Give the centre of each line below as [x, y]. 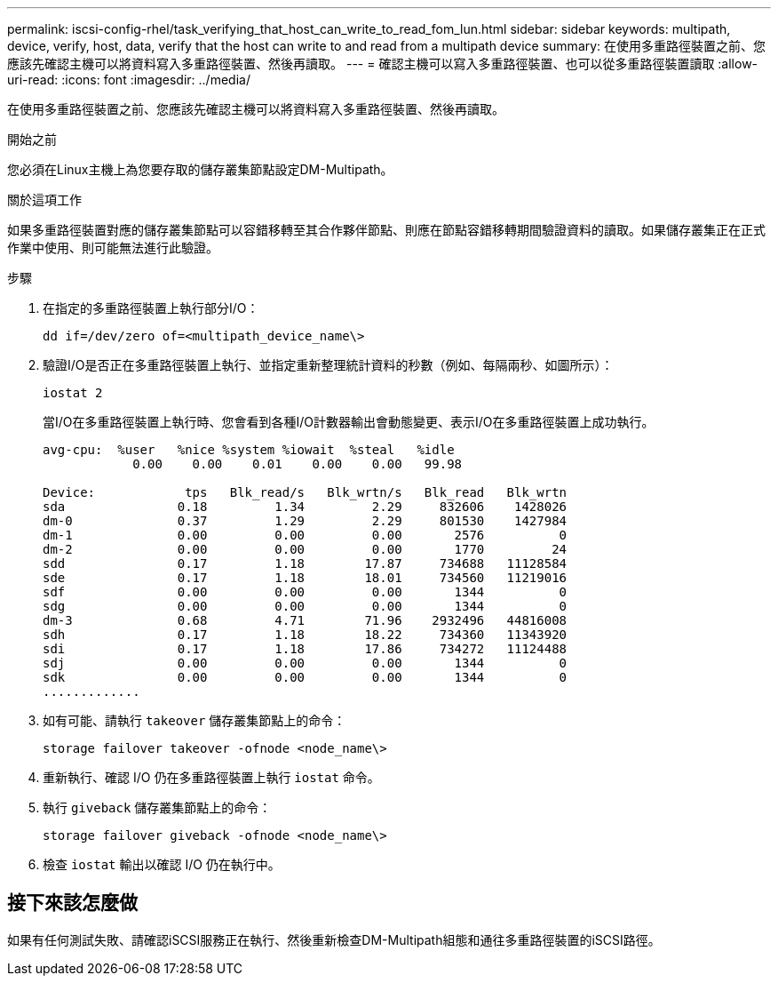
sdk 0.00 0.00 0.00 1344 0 [305, 677]
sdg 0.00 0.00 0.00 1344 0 [305, 606]
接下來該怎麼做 [72, 903]
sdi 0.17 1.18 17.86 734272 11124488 [305, 649]
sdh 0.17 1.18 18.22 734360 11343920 [305, 635]
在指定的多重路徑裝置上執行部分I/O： [151, 308]
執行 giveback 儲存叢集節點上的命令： [157, 807]
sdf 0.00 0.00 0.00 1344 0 [305, 592]
